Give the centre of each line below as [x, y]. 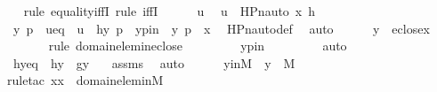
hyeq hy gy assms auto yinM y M [154, 62]
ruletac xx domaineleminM [85, 80]
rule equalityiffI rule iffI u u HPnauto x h [170, 11]
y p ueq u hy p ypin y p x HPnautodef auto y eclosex [221, 28]
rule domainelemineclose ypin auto [198, 46]
